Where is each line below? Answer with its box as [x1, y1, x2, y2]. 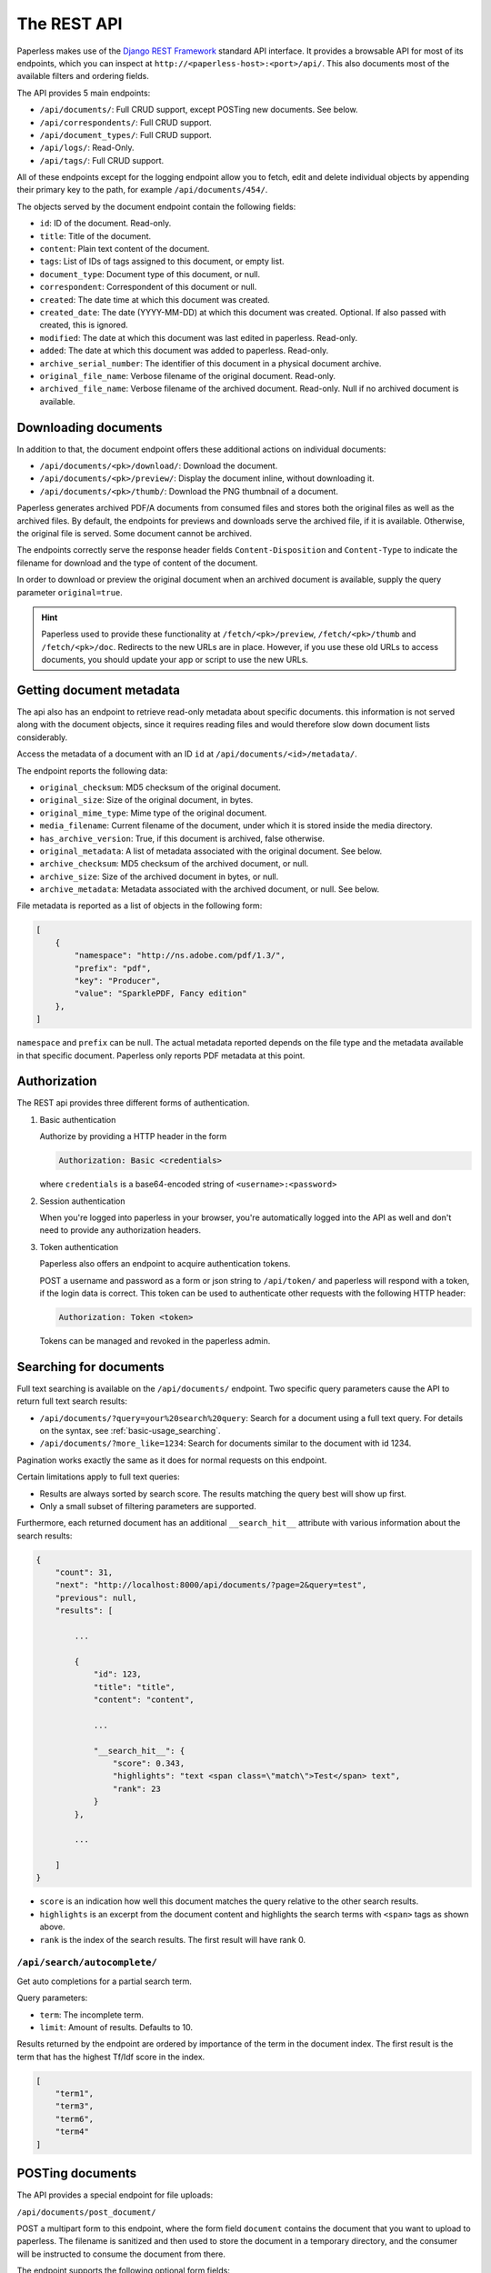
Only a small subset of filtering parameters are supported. [39, 1500, 256, 1511]
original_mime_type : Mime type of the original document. [39, 807, 267, 818]
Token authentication [39, 1241, 119, 1252]
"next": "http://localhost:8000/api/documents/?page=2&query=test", [55, 1580, 367, 1590]
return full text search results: [16, 1396, 127, 1407]
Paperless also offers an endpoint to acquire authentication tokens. [39, 1258, 291, 1269]
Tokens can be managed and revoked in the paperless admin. [39, 1335, 271, 1346]
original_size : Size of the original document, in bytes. [39, 795, 254, 806]
